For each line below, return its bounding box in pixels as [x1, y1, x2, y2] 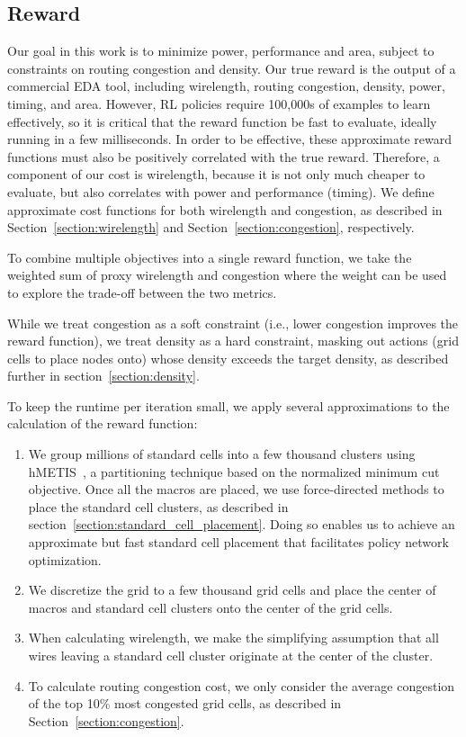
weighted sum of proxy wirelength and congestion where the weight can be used [7, 265, 447, 284]
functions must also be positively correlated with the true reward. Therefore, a [7, 147, 440, 166]
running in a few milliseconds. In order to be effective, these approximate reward [7, 130, 452, 148]
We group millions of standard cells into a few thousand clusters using [28, 445, 416, 463]
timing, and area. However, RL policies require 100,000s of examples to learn [7, 94, 431, 112]
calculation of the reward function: [7, 414, 198, 433]
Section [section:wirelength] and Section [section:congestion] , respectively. [7, 218, 415, 237]
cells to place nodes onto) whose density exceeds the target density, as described [7, 348, 449, 367]
